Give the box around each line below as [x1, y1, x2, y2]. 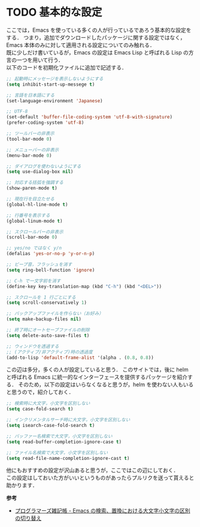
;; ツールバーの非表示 [6, 131, 55, 137]
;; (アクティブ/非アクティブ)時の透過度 [6, 349, 93, 355]
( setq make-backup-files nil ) [6, 316, 82, 322]
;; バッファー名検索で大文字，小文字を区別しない [6, 433, 113, 439]
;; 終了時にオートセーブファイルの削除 [6, 327, 90, 333]
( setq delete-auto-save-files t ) [6, 332, 90, 338]
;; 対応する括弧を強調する [6, 180, 64, 186]
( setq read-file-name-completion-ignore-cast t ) [6, 455, 130, 461]
